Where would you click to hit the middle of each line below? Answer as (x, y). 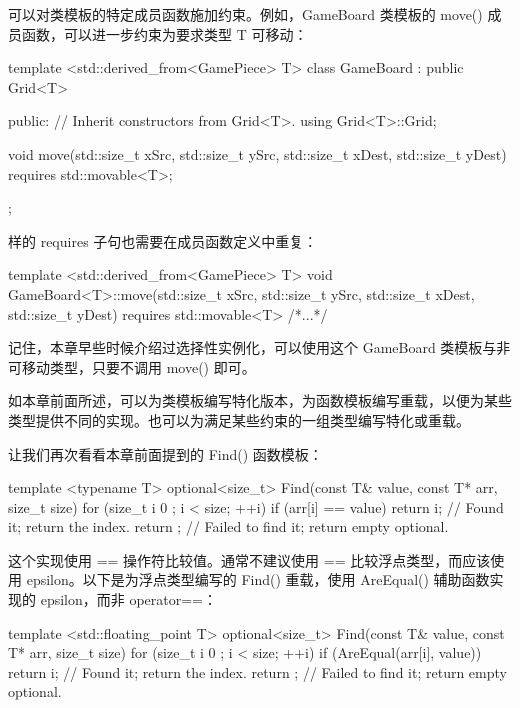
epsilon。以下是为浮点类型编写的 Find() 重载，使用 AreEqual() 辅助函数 (258, 579)
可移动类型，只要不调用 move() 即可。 (132, 366)
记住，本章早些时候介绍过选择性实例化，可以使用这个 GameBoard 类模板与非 (259, 347)
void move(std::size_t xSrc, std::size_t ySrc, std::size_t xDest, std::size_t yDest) (257, 153)
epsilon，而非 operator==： (129, 599)
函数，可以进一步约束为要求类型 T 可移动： (164, 33)
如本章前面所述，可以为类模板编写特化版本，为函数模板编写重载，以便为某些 (260, 400)
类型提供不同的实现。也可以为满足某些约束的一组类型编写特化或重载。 (239, 419)
